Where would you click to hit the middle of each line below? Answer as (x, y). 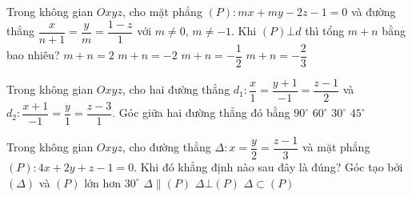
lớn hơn (103, 182)
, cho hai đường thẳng (176, 89)
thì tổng (325, 31)
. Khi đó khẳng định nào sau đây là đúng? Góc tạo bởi (268, 166)
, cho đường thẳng (166, 147)
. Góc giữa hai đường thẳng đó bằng (201, 113)
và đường (373, 11)
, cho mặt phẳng (162, 11)
